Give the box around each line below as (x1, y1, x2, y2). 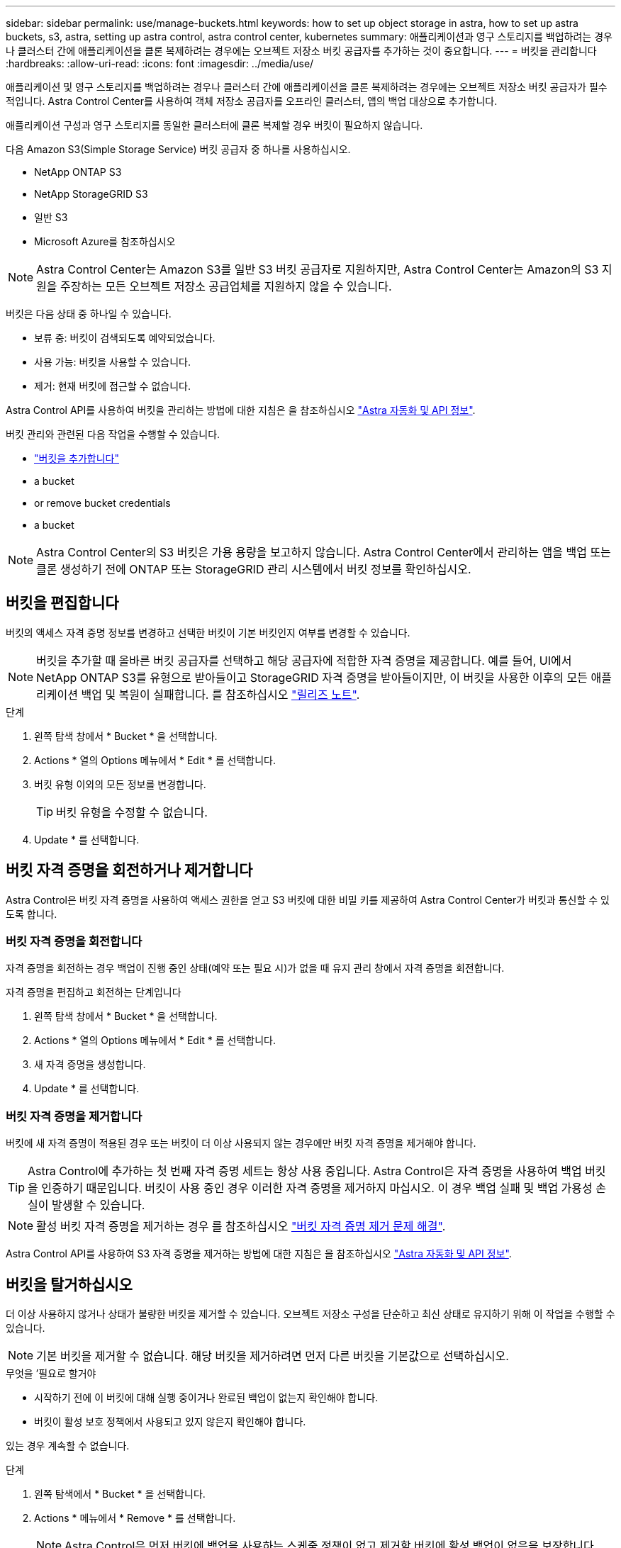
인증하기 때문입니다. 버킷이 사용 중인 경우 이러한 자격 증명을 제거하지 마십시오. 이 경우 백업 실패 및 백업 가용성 (41, 1181, 593, 1196)
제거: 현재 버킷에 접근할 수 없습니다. (34, 380, 191, 392)
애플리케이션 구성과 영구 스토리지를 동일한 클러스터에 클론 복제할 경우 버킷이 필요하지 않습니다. (6, 119, 423, 131)
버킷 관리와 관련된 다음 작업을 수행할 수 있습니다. (6, 428, 220, 440)
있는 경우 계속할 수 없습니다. (6, 1440, 130, 1452)
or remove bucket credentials (34, 497, 171, 509)
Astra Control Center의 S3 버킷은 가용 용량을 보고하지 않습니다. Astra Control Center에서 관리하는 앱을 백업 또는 (36, 545, 611, 559)
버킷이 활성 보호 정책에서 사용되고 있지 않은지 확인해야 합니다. (34, 1415, 306, 1428)
